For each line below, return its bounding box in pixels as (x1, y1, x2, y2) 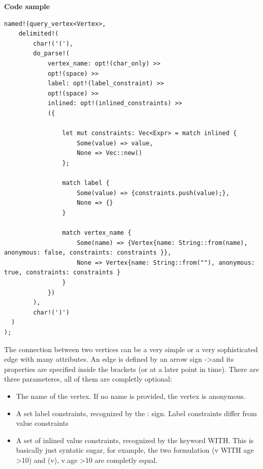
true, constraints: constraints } (4, 269, 121, 276)
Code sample (4, 1, 50, 11)
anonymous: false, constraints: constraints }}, (4, 249, 172, 257)
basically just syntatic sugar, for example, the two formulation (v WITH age (16, 445, 254, 455)
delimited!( (18, 30, 59, 38)
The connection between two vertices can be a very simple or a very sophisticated (4, 343, 258, 354)
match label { (62, 179, 110, 187)
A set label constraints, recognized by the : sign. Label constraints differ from (16, 408, 257, 418)
